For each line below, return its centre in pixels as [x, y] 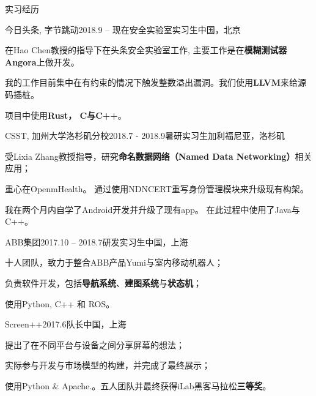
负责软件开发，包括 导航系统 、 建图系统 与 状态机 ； [103, 282]
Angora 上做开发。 [42, 62]
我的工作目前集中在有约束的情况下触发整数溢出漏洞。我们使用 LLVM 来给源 [156, 82]
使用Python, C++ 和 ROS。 [60, 303]
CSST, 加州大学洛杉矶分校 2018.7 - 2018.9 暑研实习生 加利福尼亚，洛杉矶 [145, 136]
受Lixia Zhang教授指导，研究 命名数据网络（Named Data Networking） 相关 [159, 156]
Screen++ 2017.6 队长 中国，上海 [66, 324]
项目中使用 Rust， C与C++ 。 [66, 115]
